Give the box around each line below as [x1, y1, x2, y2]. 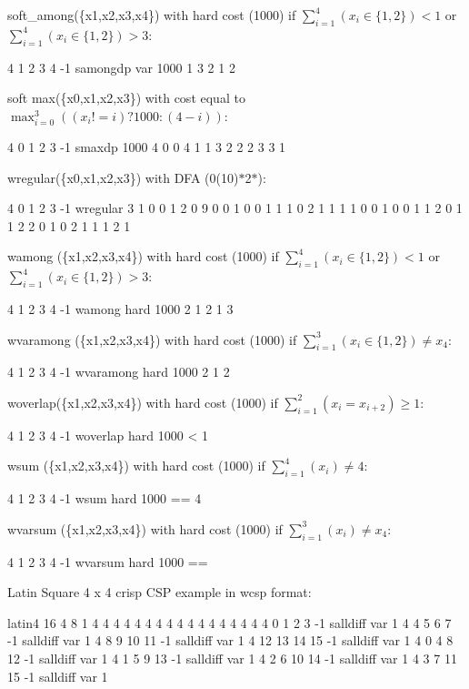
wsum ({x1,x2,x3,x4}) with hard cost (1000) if [7, 456, 265, 475]
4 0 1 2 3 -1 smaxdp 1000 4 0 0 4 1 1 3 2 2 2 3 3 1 [7, 137, 286, 156]
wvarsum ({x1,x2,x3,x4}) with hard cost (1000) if [7, 519, 283, 538]
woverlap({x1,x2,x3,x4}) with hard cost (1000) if [7, 392, 278, 411]
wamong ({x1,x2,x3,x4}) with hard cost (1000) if [7, 247, 279, 266]
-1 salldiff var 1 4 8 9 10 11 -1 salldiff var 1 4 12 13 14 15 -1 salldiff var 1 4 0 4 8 [7, 631, 454, 650]
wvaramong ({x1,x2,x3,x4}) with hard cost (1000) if [7, 329, 297, 349]
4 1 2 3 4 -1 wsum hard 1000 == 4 [7, 489, 202, 508]
